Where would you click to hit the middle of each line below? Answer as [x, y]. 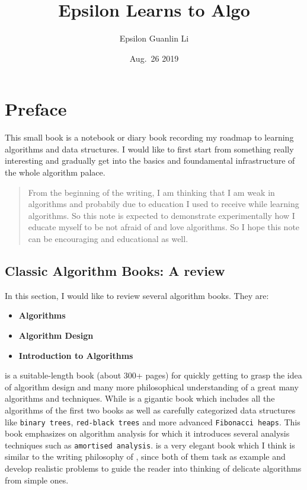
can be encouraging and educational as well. [108, 238]
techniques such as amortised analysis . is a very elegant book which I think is [150, 445]
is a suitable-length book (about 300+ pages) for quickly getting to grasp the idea [153, 375]
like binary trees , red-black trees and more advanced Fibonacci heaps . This [153, 421]
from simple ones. [37, 480]
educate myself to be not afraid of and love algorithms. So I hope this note [164, 227]
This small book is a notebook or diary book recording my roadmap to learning [149, 137]
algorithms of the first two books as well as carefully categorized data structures [150, 410]
